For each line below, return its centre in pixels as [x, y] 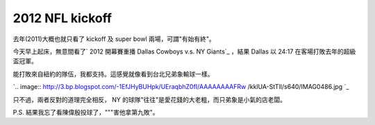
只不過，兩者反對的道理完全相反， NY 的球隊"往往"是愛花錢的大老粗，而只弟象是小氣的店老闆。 [149, 99]
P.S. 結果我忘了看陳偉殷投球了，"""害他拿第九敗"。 [86, 112]
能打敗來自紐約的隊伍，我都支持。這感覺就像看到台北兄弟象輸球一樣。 [113, 74]
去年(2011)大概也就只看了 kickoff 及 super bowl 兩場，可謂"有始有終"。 [114, 39]
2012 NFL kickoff [62, 18]
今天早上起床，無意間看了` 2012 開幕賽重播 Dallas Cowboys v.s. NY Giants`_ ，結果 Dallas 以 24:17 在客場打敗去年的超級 [184, 51]
